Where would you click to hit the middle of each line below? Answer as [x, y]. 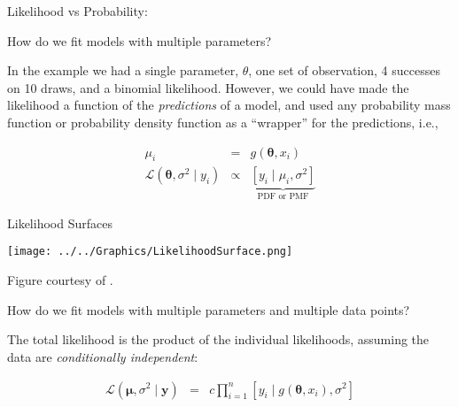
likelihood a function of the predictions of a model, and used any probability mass [229, 105]
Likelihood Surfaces [60, 223]
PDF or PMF [283, 197]
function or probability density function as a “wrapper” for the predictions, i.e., [223, 122]
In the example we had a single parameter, [123, 70]
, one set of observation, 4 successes [344, 70]
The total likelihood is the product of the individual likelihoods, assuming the [218, 339]
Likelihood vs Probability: [78, 11]
